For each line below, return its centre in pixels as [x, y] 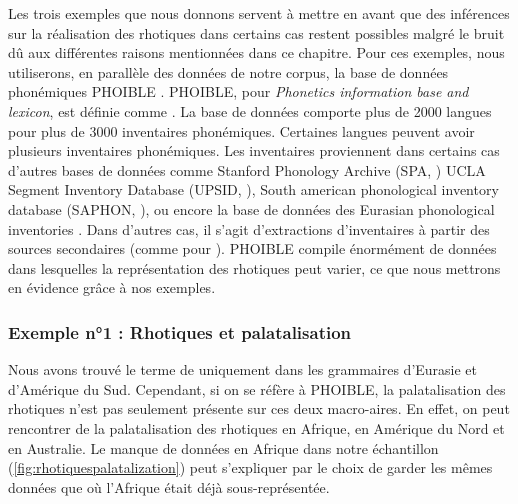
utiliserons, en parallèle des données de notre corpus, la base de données [228, 71]
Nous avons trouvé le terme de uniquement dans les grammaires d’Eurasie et [243, 369]
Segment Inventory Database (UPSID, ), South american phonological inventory [253, 189]
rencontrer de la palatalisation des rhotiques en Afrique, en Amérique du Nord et [256, 427]
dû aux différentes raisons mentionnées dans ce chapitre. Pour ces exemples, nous [256, 52]
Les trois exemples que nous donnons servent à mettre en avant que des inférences [259, 13]
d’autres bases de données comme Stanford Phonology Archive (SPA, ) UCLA [247, 169]
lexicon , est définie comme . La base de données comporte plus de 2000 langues [250, 110]
